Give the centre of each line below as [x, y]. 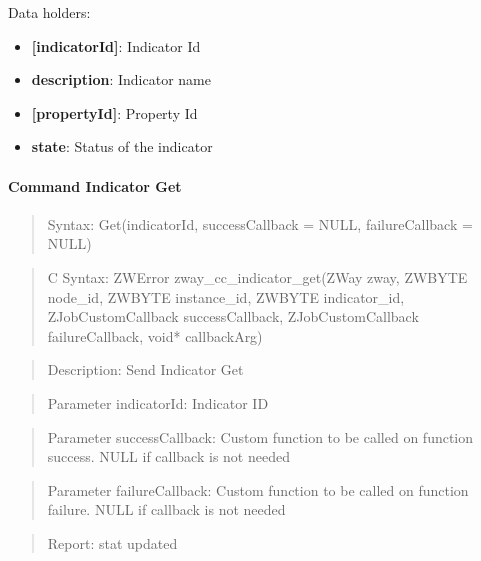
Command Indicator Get [95, 185]
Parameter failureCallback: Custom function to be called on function [258, 489]
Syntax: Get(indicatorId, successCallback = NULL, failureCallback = [260, 223]
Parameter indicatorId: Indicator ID [158, 402]
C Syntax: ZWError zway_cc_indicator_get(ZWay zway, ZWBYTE [257, 276]
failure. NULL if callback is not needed [166, 509]
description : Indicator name [121, 79]
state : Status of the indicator [122, 146]
